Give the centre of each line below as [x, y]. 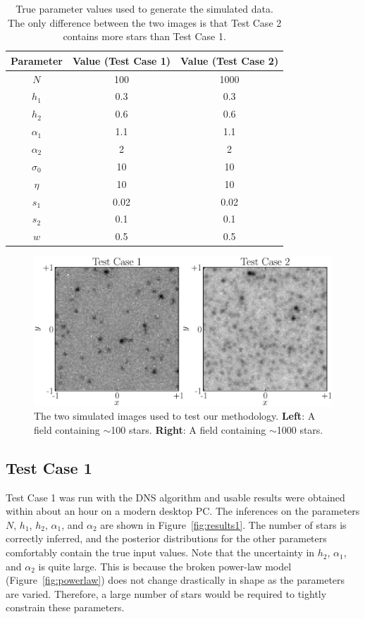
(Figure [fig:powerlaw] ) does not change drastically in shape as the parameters [175, 580]
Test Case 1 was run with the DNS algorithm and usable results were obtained [175, 497]
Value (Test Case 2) [230, 60]
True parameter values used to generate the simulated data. [144, 8]
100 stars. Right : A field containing [188, 429]
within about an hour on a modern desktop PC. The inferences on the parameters [183, 511]
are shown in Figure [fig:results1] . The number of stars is [223, 524]
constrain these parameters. [65, 607]
